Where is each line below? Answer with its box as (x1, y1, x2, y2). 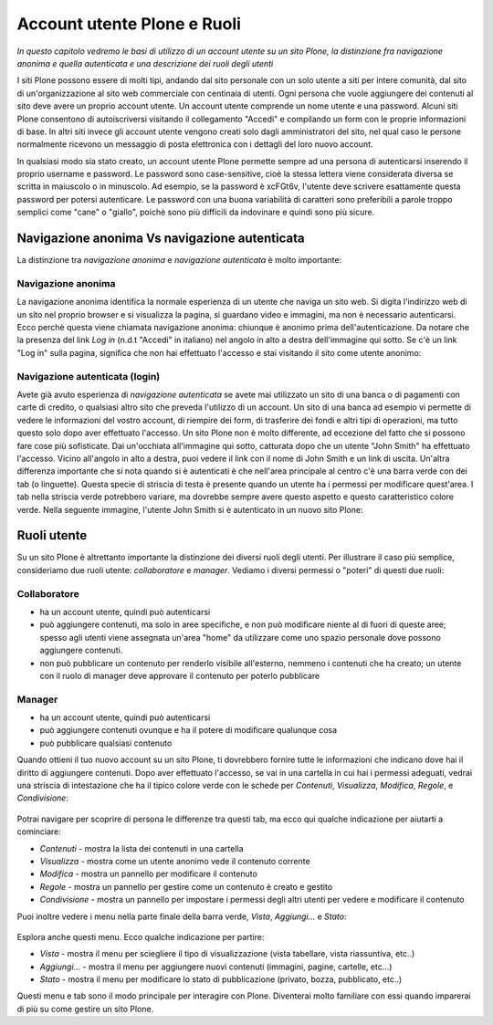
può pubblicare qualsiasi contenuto (39, 737, 173, 748)
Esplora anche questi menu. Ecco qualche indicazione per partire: (16, 931, 265, 942)
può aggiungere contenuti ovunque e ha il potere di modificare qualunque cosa (39, 725, 338, 736)
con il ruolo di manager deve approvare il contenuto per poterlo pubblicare (39, 670, 320, 681)
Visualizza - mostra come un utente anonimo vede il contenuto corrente (39, 855, 310, 866)
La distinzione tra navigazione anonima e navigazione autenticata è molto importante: (16, 255, 342, 266)
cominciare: (16, 826, 61, 837)
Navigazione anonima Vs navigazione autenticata (16, 231, 305, 246)
